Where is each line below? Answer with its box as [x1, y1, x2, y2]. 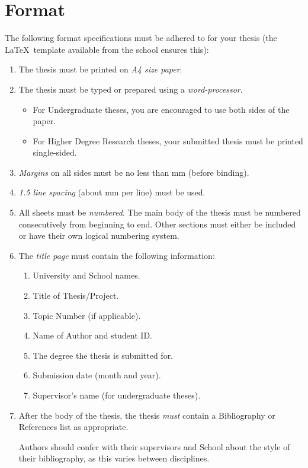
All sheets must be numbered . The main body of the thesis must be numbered [18, 206, 301, 219]
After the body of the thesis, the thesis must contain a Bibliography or [18, 409, 275, 421]
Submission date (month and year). [33, 369, 161, 381]
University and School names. [33, 269, 140, 282]
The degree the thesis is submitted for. [33, 349, 174, 361]
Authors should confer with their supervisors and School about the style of [18, 440, 290, 453]
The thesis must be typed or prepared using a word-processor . [18, 83, 243, 95]
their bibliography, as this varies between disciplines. [18, 452, 210, 464]
